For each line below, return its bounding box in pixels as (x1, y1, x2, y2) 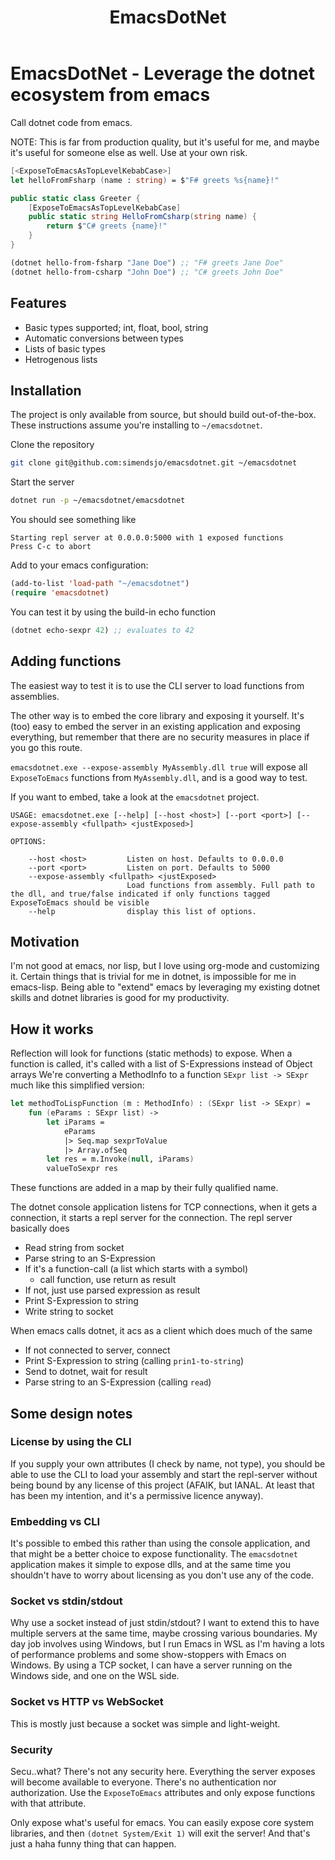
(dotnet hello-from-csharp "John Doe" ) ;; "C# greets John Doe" (10, 267, 284, 277)
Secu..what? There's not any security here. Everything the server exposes (10, 1766, 316, 1777)
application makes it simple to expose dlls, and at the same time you (10, 1559, 291, 1571)
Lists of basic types (24, 342, 106, 355)
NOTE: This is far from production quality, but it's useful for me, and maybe (10, 136, 320, 148)
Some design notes (10, 1405, 133, 1422)
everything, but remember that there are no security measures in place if (10, 731, 310, 743)
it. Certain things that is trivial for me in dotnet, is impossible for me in (10, 971, 297, 983)
